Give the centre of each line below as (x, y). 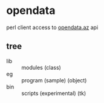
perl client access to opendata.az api (52, 27)
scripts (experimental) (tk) (54, 93)
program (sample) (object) (54, 80)
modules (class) (41, 67)
